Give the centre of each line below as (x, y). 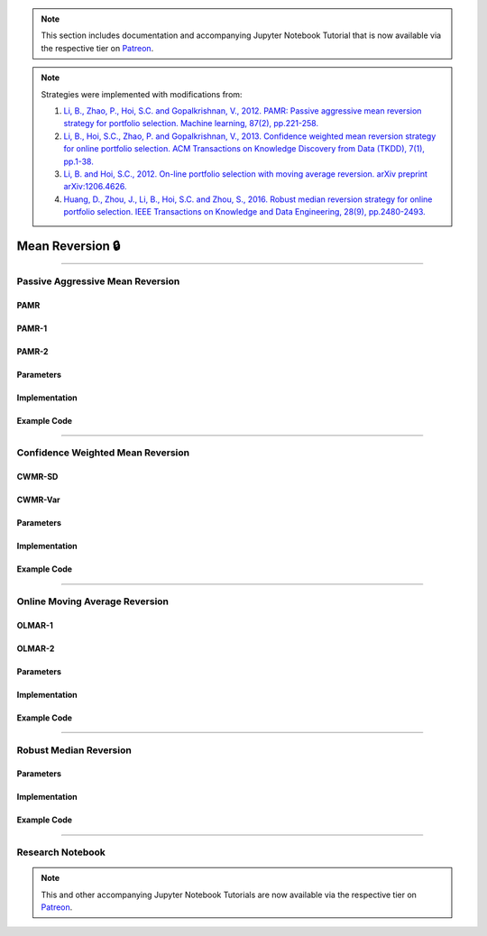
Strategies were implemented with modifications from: (142, 94)
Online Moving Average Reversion (93, 601)
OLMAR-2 (36, 648)
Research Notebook (61, 852)
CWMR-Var (38, 500)
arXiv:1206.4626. (95, 187)
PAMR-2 (32, 351)
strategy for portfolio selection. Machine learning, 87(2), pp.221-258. (191, 124)
